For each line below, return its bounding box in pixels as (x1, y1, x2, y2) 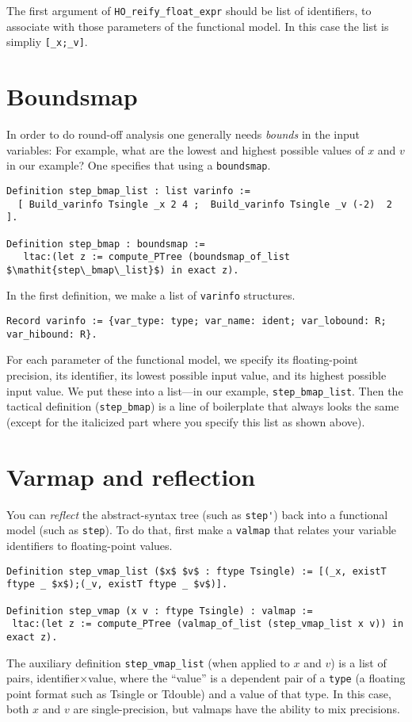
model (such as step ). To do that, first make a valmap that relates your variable (6, 521, 397, 538)
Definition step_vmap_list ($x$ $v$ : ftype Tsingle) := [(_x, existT (6, 565, 387, 577)
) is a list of (330, 654, 387, 670)
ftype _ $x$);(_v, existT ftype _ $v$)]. (6, 579, 228, 590)
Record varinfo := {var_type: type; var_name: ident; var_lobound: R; (6, 315, 387, 327)
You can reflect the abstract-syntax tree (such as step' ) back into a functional (6, 506, 388, 522)
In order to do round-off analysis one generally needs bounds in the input (6, 126, 360, 143)
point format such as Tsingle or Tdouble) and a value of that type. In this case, (6, 685, 391, 701)
